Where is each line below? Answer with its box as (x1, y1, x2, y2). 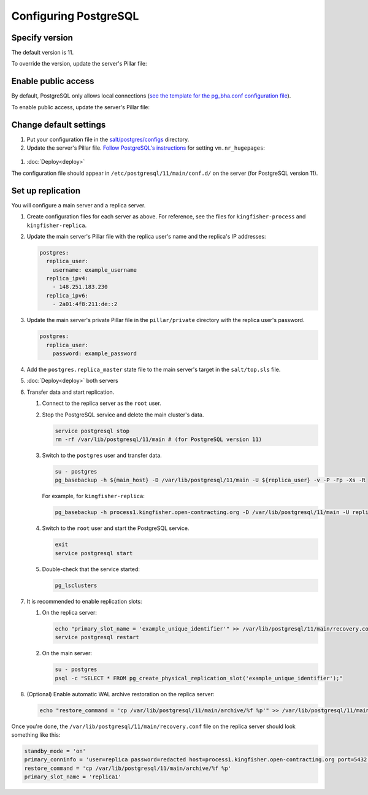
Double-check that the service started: (42, 565, 140, 573)
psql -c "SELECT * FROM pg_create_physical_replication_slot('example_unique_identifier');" (55, 675, 343, 682)
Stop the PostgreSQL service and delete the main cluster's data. (42, 411, 204, 418)
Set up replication (11, 185, 81, 196)
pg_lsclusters (55, 582, 98, 589)
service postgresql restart (55, 634, 139, 641)
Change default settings (11, 120, 106, 130)
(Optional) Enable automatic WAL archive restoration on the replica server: (26, 690, 215, 697)
